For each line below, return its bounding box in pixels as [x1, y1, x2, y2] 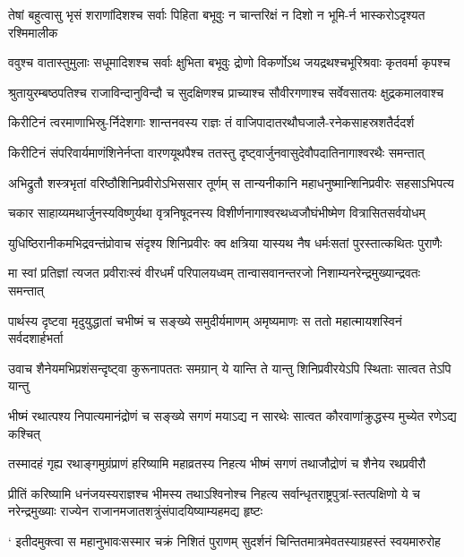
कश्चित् [8, 424, 41, 442]
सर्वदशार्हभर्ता [8, 329, 64, 347]
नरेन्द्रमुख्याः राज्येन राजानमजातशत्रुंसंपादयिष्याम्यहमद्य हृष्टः [8, 501, 262, 520]
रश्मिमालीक [8, 22, 58, 41]
